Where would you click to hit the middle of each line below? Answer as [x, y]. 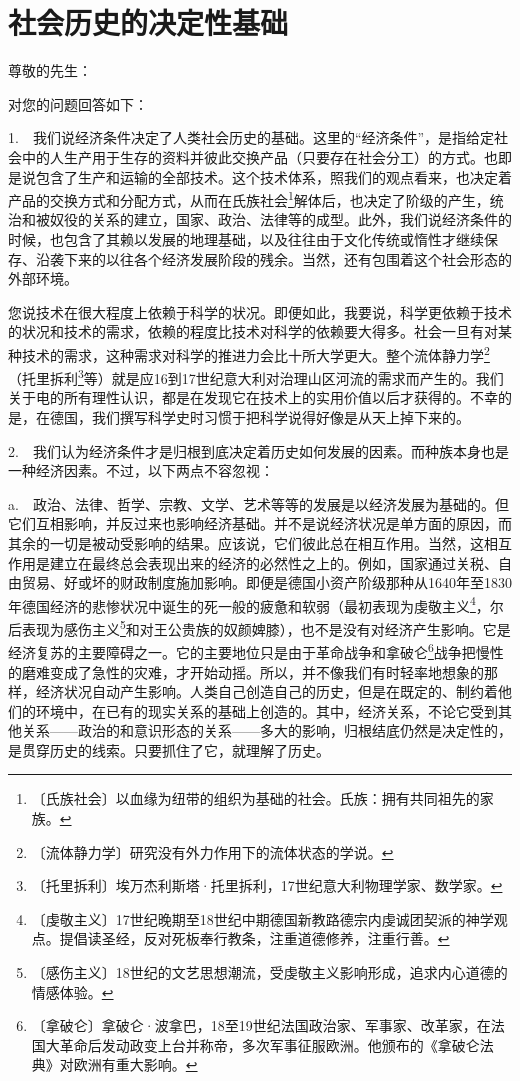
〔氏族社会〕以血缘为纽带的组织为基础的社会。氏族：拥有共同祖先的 [255, 798]
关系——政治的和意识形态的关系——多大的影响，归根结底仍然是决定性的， [266, 730]
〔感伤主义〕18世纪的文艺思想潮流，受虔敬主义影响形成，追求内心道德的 [269, 972]
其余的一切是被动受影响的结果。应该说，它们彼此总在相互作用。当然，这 [246, 542]
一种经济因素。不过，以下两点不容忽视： [141, 470]
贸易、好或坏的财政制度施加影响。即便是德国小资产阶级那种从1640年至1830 [266, 582]
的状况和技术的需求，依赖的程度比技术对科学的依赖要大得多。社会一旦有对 [253, 331]
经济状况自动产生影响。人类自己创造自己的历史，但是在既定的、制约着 [266, 691]
